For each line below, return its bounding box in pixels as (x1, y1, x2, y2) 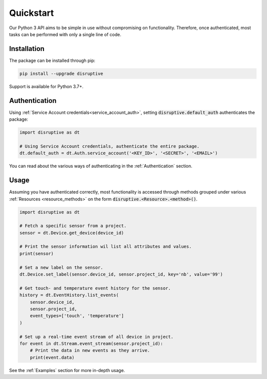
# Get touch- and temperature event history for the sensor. (19, 285, 171, 291)
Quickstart (9, 7, 54, 18)
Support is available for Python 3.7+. (9, 83, 84, 89)
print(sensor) (19, 250, 54, 256)
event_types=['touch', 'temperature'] (30, 313, 124, 319)
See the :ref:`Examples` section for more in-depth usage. (9, 367, 126, 373)
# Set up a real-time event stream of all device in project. (19, 334, 174, 339)
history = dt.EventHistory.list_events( (19, 292, 119, 298)
